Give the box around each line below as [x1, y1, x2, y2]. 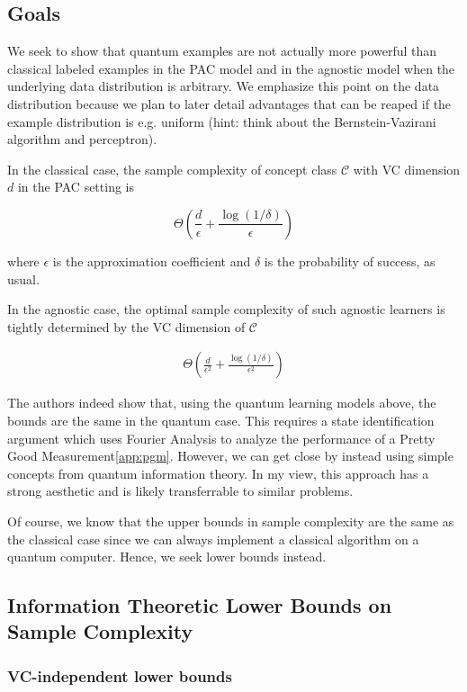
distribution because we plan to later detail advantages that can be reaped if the [7, 94, 452, 112]
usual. [7, 269, 40, 288]
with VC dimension [353, 159, 461, 178]
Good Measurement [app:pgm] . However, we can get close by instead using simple [7, 446, 454, 465]
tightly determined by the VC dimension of [7, 317, 246, 336]
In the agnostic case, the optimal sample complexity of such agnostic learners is [7, 300, 445, 319]
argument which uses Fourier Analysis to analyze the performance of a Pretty [7, 428, 436, 447]
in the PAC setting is [17, 177, 135, 196]
